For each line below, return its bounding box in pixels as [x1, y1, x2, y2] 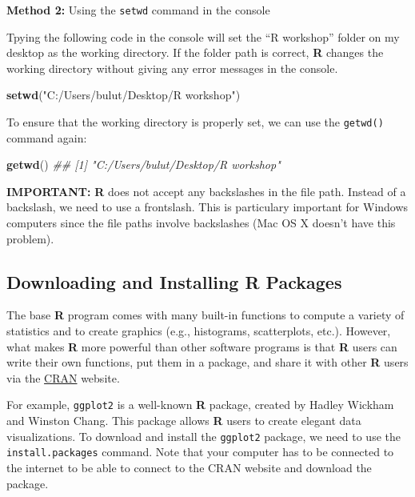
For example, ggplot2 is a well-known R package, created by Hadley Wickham [6, 396, 394, 413]
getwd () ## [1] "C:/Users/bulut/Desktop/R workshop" [6, 156, 281, 173]
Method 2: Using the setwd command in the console [6, 2, 270, 18]
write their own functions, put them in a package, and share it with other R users [6, 354, 409, 371]
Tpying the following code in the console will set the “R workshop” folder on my [6, 28, 400, 45]
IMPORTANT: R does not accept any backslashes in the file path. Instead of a [6, 182, 406, 199]
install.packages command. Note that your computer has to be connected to [6, 443, 394, 460]
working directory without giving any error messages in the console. [6, 59, 338, 76]
